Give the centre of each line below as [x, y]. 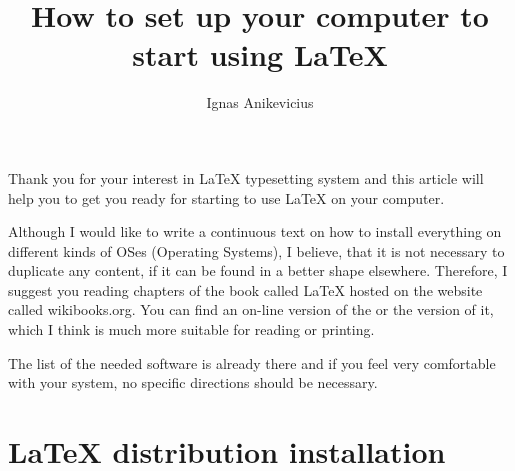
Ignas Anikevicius [260, 102]
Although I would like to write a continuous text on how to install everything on [255, 231]
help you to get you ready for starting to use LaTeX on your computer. [226, 197]
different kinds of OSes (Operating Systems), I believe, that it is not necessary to [256, 250]
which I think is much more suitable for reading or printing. [191, 329]
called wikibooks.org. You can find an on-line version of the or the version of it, [251, 309]
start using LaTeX [260, 54]
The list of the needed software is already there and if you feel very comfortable [252, 362]
